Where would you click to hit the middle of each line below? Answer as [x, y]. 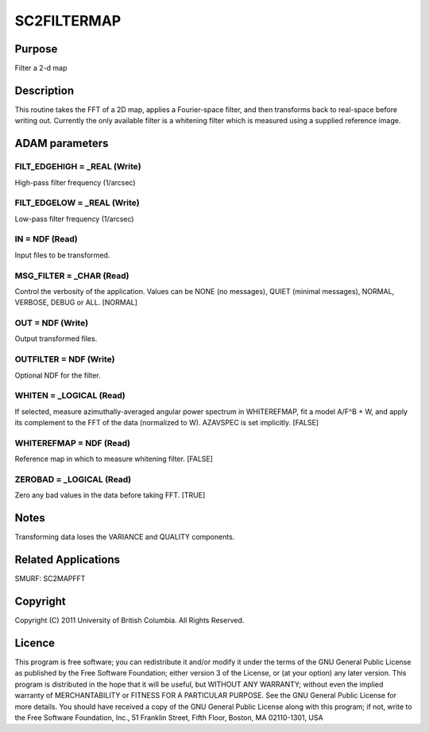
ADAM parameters [62, 143]
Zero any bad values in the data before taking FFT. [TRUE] [110, 495]
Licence [35, 643]
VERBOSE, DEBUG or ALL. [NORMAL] [76, 303]
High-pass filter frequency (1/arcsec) [75, 182]
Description [44, 90]
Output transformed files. [56, 339]
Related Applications [68, 560]
